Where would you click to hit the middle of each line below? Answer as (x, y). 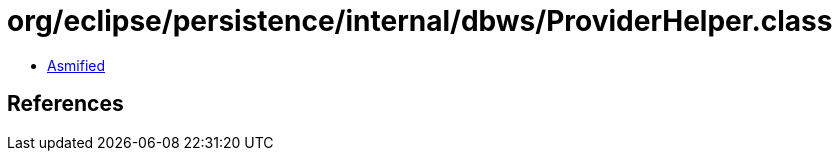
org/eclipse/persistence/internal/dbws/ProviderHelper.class (420, 21)
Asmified (76, 65)
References (65, 104)
